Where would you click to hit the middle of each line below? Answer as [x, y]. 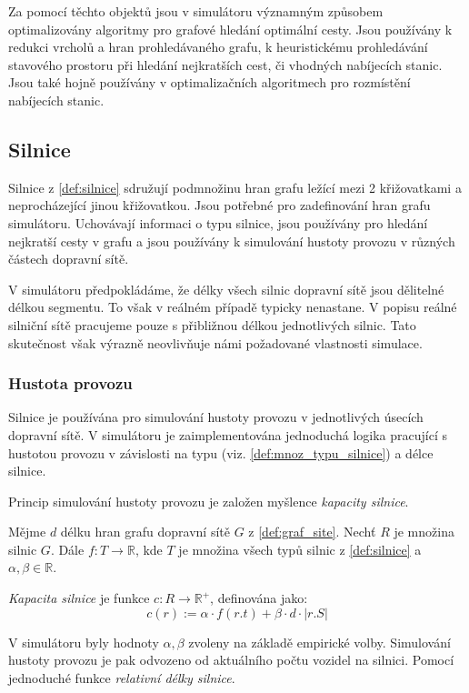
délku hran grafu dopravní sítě [145, 532]
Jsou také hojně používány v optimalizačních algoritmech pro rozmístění [210, 82]
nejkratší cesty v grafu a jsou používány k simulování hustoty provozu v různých [232, 241]
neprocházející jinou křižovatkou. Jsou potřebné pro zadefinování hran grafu [220, 205]
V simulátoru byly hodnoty [84, 642]
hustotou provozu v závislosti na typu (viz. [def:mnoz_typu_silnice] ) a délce [221, 452]
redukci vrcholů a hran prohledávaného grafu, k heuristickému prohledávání [218, 47]
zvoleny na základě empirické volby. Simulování [319, 642]
